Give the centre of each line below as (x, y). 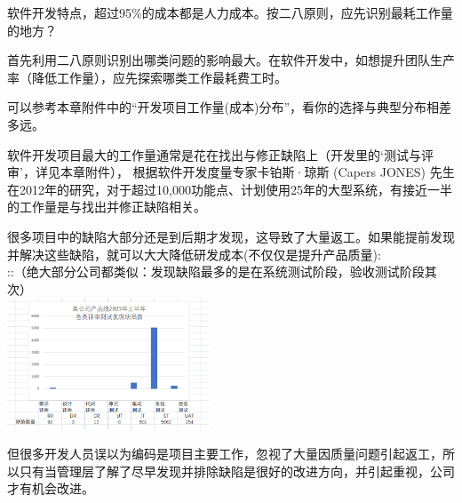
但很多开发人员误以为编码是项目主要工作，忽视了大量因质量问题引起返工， (225, 454)
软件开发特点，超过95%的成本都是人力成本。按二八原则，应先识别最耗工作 (224, 12)
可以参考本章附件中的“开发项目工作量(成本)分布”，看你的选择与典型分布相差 (230, 107)
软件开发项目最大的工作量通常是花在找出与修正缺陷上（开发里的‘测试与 (214, 154)
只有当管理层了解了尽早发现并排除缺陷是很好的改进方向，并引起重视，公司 (237, 471)
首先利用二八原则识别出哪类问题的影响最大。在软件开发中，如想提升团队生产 (231, 60)
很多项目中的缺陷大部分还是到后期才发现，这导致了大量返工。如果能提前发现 (231, 236)
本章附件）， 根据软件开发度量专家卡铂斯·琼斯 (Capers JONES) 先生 (257, 172)
